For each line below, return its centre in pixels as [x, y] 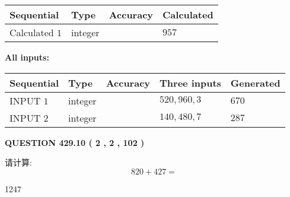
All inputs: [27, 57]
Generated [255, 82]
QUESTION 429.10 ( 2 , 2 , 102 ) [75, 142]
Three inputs [190, 82]
